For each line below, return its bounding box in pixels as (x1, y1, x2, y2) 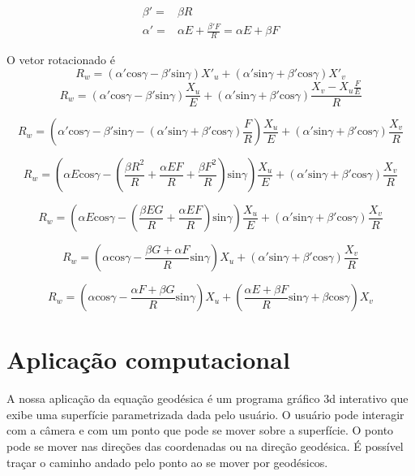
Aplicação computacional (6, 343, 290, 376)
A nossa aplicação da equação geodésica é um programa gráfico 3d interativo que (6, 390, 409, 407)
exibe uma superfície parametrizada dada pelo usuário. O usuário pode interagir (6, 405, 404, 422)
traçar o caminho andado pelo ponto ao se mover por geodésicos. (6, 453, 328, 470)
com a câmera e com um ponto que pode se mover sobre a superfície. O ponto (6, 422, 394, 439)
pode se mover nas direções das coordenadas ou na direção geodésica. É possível (6, 438, 404, 455)
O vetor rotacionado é (6, 51, 115, 68)
